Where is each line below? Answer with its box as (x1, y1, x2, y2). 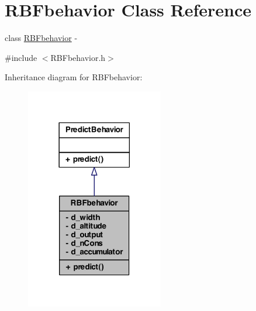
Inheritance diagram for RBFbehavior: (5, 71, 143, 83)
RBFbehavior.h (50, 51, 106, 63)
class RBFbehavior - (5, 32, 78, 44)
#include (5, 51, 37, 63)
